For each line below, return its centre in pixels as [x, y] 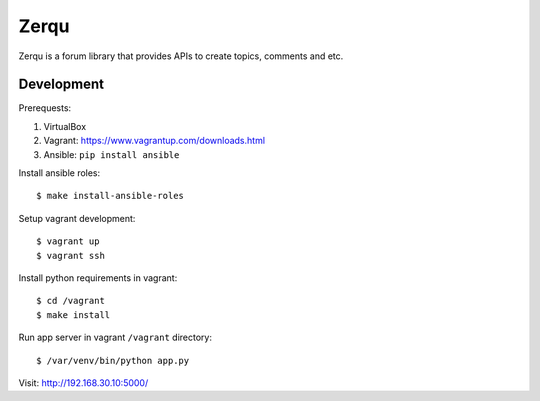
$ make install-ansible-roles [110, 196]
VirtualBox [65, 126]
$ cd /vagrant [70, 301]
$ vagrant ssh [70, 255]
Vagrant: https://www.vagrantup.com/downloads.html [154, 141]
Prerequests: [45, 108]
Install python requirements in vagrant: [98, 277]
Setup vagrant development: [77, 218]
